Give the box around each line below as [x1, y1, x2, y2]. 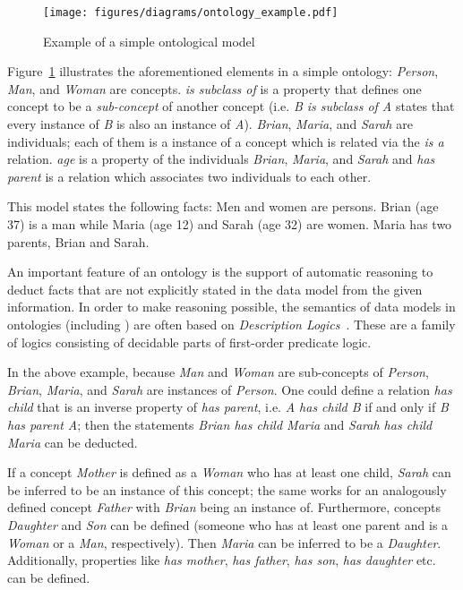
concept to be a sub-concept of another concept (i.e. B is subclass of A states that [7, 97, 455, 115]
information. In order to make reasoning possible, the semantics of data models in [7, 297, 456, 316]
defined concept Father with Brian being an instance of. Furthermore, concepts [7, 498, 442, 517]
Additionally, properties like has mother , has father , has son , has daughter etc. [7, 551, 436, 569]
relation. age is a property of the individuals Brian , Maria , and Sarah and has [7, 150, 435, 168]
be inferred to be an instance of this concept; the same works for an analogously [7, 480, 447, 499]
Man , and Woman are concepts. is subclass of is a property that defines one [7, 79, 422, 98]
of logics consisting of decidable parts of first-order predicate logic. [7, 332, 372, 351]
